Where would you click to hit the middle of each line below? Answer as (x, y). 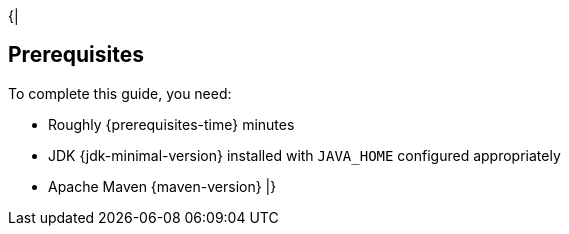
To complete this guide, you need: (120, 93)
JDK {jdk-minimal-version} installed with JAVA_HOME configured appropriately (304, 155)
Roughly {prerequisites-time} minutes (171, 124)
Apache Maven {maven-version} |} (162, 186)
